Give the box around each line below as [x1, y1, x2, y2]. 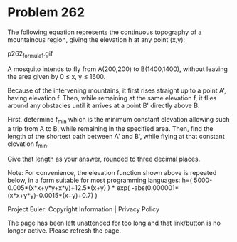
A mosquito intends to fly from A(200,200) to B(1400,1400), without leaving [7, 65, 228, 73]
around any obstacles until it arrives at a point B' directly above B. [7, 101, 200, 110]
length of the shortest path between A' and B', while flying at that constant [7, 132, 226, 140]
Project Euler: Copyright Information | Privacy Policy [7, 205, 160, 214]
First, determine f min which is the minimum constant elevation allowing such [7, 115, 230, 125]
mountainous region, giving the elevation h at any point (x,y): [7, 35, 186, 43]
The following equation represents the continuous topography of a [7, 28, 202, 36]
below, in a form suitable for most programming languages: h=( [7, 176, 192, 185]
